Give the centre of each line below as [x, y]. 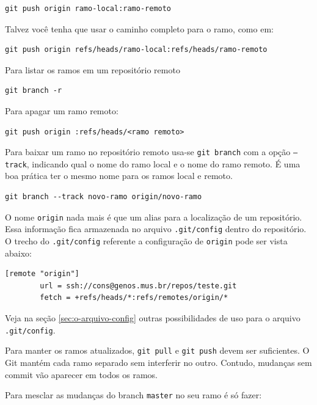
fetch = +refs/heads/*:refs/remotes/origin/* [134, 298]
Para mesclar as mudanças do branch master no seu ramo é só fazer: [133, 395]
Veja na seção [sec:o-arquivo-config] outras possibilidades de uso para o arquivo [153, 318]
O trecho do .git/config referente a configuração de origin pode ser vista [146, 240]
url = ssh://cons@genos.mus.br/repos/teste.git [138, 286]
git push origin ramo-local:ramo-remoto [88, 9]
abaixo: [18, 253]
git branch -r [34, 91]
